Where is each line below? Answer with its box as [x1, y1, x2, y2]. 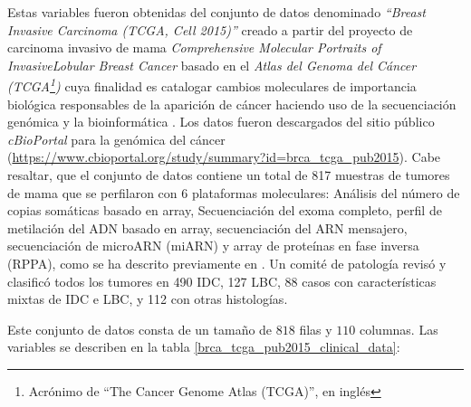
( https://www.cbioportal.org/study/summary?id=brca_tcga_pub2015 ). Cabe [7, 147, 441, 166]
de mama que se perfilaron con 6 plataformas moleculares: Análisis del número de [7, 183, 460, 202]
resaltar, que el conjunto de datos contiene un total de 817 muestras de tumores [7, 166, 450, 184]
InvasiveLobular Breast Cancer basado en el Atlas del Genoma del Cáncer [7, 55, 417, 74]
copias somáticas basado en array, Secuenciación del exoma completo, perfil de [7, 201, 442, 220]
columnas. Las [359, 319, 438, 338]
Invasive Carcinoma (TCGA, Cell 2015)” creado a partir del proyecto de [7, 20, 413, 39]
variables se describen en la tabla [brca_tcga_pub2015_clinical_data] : [7, 337, 400, 356]
